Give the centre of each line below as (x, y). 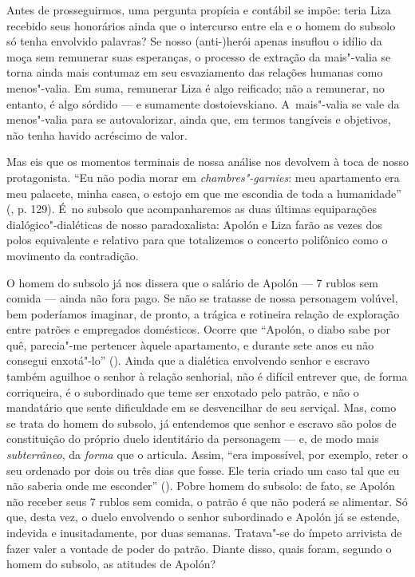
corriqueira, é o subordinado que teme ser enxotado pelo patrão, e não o (183, 391)
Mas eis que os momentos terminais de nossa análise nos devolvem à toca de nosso (207, 162)
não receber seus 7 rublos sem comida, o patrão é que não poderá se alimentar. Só (207, 501)
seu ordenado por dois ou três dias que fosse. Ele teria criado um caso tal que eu (203, 470)
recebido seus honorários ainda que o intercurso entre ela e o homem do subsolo (201, 25)
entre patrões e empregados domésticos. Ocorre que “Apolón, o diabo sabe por (198, 329)
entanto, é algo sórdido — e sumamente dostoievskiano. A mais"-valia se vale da (203, 103)
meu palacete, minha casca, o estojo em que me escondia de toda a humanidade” (204, 193)
